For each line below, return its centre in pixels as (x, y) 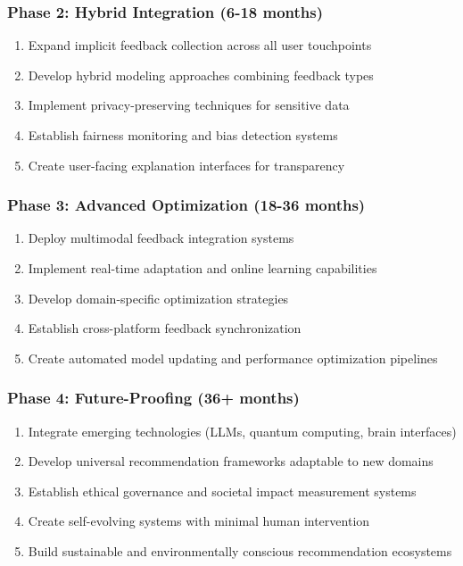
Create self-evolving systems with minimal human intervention (199, 521)
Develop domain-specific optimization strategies (158, 298)
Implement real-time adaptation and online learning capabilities (203, 268)
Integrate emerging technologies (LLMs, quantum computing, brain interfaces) (242, 431)
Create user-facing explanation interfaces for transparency (186, 165)
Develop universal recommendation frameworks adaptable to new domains (231, 461)
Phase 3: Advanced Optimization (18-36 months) (186, 205)
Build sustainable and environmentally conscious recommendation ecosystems (240, 550)
